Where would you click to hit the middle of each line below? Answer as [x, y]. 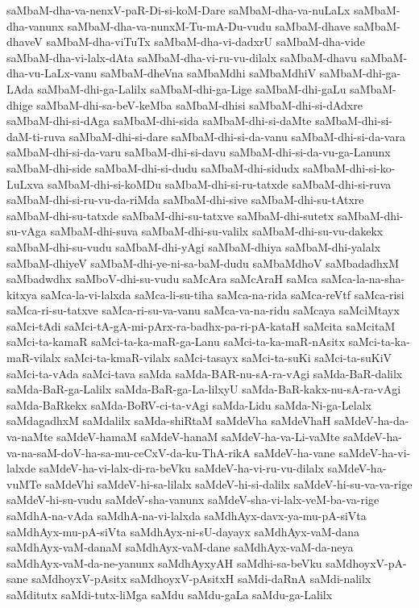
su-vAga [27, 231]
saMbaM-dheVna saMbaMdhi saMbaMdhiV [209, 73]
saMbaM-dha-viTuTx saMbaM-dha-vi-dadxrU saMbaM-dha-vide [205, 42]
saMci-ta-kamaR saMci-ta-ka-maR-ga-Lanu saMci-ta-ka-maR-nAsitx [176, 341]
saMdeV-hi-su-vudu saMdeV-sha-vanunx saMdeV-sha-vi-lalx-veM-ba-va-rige [193, 500]
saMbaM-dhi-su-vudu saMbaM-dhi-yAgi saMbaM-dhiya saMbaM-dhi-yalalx [194, 246]
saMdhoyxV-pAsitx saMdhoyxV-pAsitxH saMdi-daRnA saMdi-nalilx [201, 579]
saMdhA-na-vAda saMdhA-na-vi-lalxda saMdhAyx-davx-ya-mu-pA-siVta [187, 515]
